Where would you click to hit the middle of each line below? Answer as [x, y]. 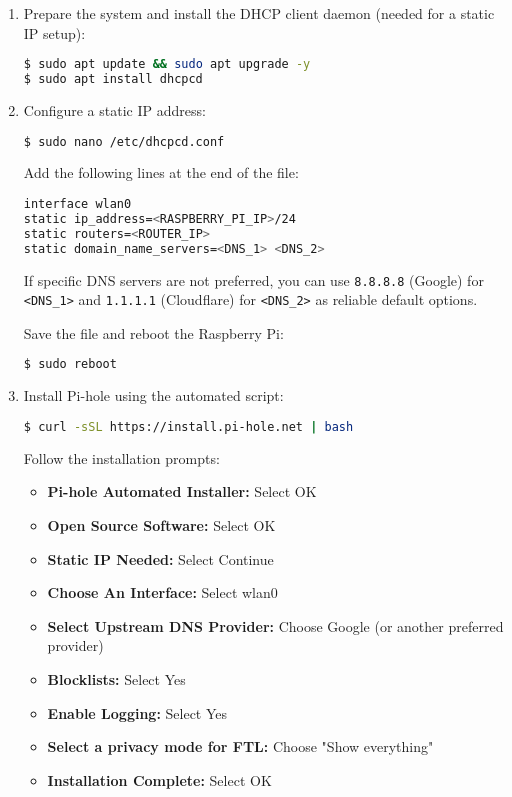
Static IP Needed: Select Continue [160, 558]
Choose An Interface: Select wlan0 [162, 592]
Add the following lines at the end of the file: [161, 172]
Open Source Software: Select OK [161, 524]
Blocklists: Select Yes [116, 678]
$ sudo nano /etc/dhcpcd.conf [124, 141]
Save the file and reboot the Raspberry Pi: [153, 332]
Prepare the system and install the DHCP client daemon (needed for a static [259, 13]
